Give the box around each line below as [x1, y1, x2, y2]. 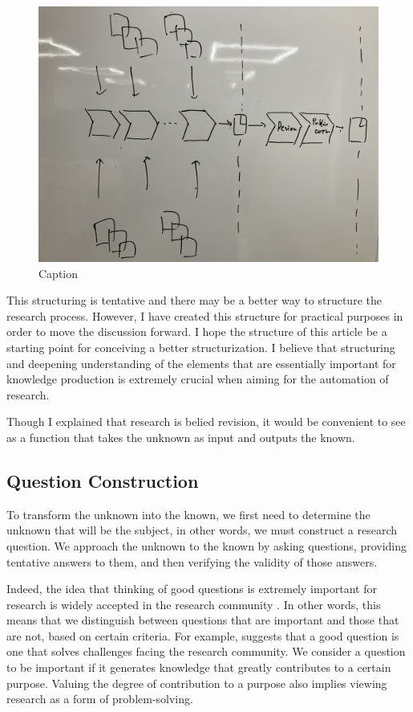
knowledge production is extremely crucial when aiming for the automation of [6, 370, 389, 387]
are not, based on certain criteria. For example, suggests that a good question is [6, 627, 399, 644]
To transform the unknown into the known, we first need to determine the [6, 505, 370, 522]
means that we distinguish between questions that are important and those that [6, 612, 399, 628]
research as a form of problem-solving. [6, 690, 193, 707]
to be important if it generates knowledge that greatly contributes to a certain [6, 659, 391, 676]
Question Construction [6, 468, 199, 493]
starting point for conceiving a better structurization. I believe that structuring [6, 338, 395, 355]
